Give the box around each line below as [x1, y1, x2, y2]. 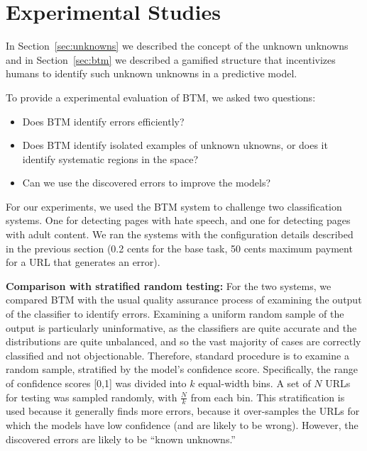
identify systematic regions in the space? [22, 151, 199, 166]
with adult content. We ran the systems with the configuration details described [6, 227, 354, 242]
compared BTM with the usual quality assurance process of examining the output [6, 292, 362, 307]
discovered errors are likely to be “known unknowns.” [6, 431, 236, 446]
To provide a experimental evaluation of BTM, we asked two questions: [6, 89, 316, 104]
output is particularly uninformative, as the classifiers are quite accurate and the [6, 320, 357, 335]
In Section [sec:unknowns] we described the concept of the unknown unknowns [6, 38, 349, 53]
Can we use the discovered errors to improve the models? [22, 175, 271, 190]
